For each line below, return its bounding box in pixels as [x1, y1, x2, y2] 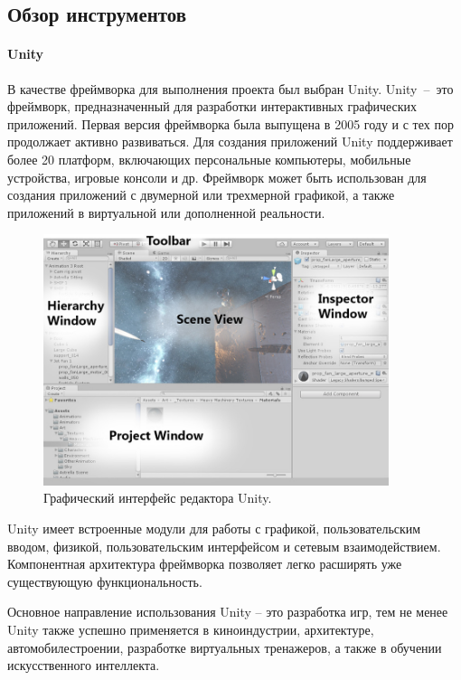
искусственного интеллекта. [7, 656, 160, 675]
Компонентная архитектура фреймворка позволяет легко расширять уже [7, 554, 402, 573]
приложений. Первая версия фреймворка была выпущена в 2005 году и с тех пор [7, 114, 454, 133]
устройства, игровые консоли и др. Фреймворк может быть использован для [7, 167, 427, 186]
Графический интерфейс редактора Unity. [43, 488, 272, 507]
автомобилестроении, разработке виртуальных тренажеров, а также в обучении [7, 637, 442, 656]
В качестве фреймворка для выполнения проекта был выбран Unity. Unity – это [7, 79, 454, 98]
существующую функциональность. [7, 571, 202, 590]
